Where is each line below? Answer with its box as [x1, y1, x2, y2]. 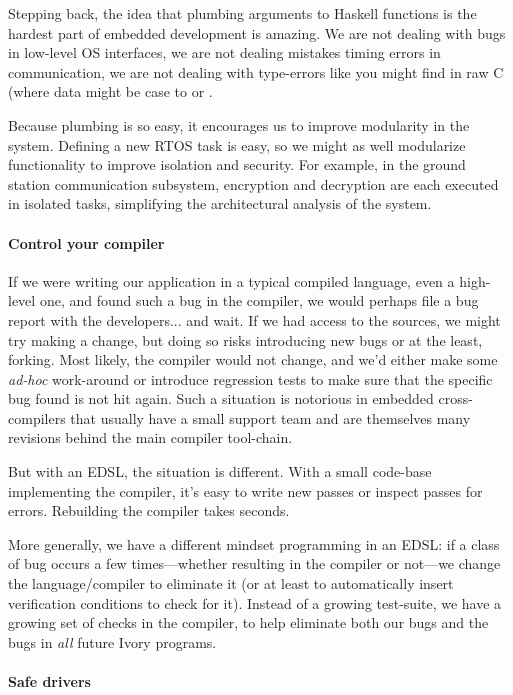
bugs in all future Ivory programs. [8, 631, 217, 652]
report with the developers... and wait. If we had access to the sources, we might [8, 309, 501, 330]
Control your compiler [8, 232, 165, 253]
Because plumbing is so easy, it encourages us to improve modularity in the [8, 114, 470, 135]
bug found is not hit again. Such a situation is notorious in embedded [8, 388, 434, 409]
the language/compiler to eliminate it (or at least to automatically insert [8, 573, 454, 594]
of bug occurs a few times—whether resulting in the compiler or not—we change [8, 553, 501, 574]
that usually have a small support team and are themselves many [70, 407, 471, 428]
